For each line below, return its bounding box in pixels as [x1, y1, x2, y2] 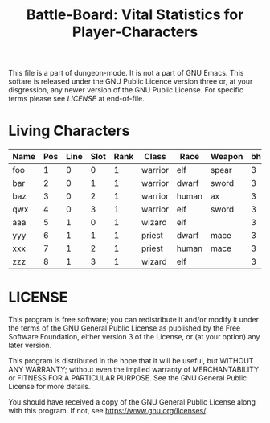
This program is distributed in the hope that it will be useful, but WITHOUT [8, 356, 254, 366]
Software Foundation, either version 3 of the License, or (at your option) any [8, 332, 260, 342]
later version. [8, 340, 52, 351]
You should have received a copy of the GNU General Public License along [8, 397, 256, 407]
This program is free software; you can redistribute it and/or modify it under [8, 315, 260, 325]
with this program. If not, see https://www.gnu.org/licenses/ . [8, 406, 208, 416]
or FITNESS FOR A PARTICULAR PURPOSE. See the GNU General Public [8, 373, 247, 383]
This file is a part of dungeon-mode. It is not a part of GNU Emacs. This [8, 68, 244, 78]
